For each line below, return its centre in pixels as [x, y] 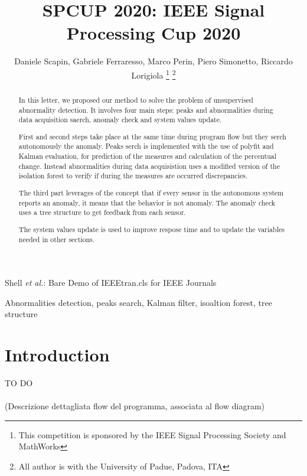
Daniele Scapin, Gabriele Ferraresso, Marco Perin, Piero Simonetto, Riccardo [153, 61]
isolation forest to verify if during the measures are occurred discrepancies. [133, 176]
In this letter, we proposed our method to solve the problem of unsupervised [136, 100]
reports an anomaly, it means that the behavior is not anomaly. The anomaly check [147, 202]
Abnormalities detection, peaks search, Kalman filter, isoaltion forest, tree [138, 302]
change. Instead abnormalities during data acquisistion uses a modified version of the [149, 166]
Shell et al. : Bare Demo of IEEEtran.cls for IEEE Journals [111, 283]
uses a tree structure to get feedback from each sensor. [102, 212]
